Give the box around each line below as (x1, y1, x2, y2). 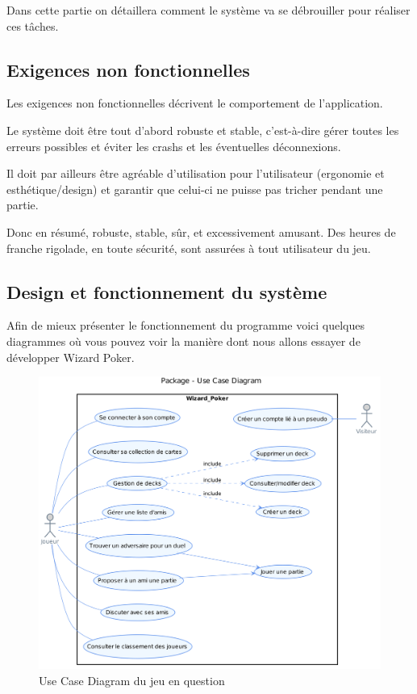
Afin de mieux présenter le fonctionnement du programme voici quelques (6, 317, 365, 334)
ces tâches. (6, 17, 59, 34)
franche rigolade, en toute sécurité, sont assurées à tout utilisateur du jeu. (6, 239, 371, 256)
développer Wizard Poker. (6, 348, 135, 365)
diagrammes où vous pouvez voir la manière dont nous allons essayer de (6, 332, 361, 349)
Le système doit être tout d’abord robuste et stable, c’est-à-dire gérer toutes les (6, 121, 399, 138)
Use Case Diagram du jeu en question (39, 672, 225, 689)
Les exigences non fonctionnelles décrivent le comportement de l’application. (6, 95, 383, 111)
